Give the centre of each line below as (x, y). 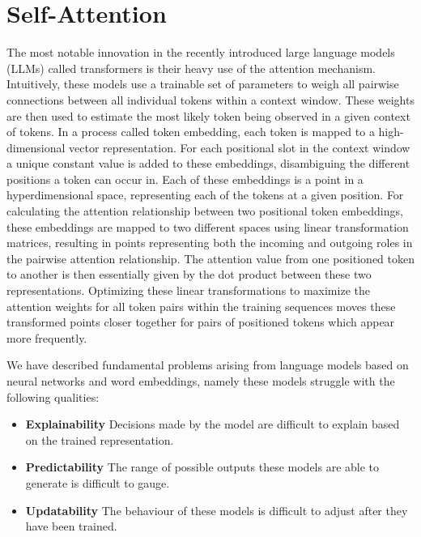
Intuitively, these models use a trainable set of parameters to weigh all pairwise (203, 84)
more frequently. (47, 337)
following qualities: (53, 396)
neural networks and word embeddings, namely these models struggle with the (201, 381)
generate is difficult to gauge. (98, 482)
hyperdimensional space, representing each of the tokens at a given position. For (205, 195)
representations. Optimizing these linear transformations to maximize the (188, 290)
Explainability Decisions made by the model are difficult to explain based (213, 424)
